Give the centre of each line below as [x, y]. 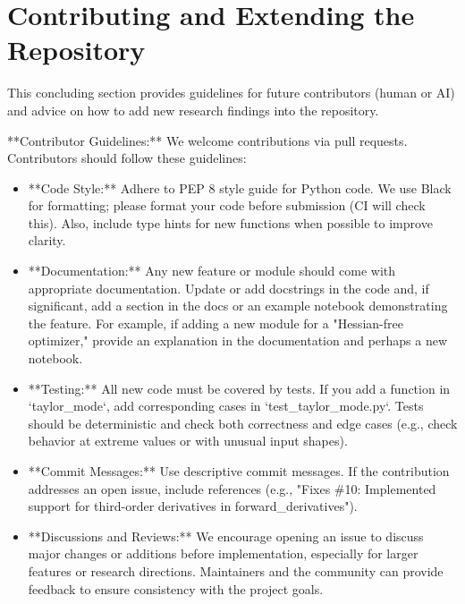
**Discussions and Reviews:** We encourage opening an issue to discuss [226, 536]
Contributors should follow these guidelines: [127, 158]
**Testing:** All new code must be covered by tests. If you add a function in [239, 388]
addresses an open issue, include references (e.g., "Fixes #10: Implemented [232, 488]
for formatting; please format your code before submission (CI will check [227, 205]
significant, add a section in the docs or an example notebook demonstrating [238, 306]
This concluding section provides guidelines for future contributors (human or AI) [231, 93]
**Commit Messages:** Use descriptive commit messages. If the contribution [239, 471]
